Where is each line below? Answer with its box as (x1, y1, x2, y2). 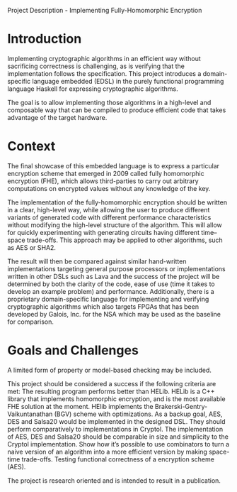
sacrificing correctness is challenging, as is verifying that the (7, 62, 185, 70)
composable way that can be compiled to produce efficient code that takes (7, 106, 226, 114)
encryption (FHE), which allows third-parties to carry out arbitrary (7, 177, 200, 185)
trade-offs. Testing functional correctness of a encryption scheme (21, 454, 214, 464)
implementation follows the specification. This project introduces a (7, 69, 202, 77)
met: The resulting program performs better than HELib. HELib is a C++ (7, 387, 215, 395)
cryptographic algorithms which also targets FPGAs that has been (7, 302, 200, 311)
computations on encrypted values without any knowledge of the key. (7, 184, 211, 192)
